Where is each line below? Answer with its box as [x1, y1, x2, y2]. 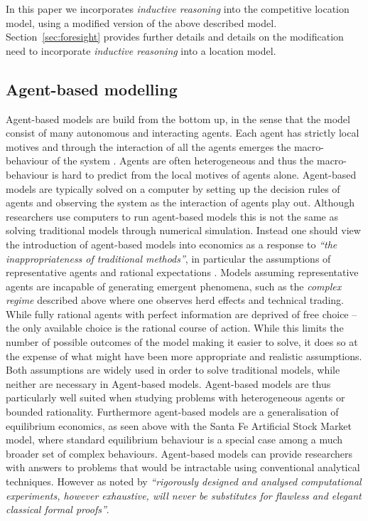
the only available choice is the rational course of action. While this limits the [6, 320, 344, 335]
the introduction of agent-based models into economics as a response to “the [6, 236, 337, 251]
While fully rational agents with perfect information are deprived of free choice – [6, 306, 357, 321]
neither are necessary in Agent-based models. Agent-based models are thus [6, 376, 331, 391]
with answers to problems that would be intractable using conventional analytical [6, 460, 360, 475]
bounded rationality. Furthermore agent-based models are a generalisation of [6, 404, 339, 419]
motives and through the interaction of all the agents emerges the [6, 139, 291, 154]
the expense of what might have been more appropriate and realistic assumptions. [6, 348, 362, 363]
